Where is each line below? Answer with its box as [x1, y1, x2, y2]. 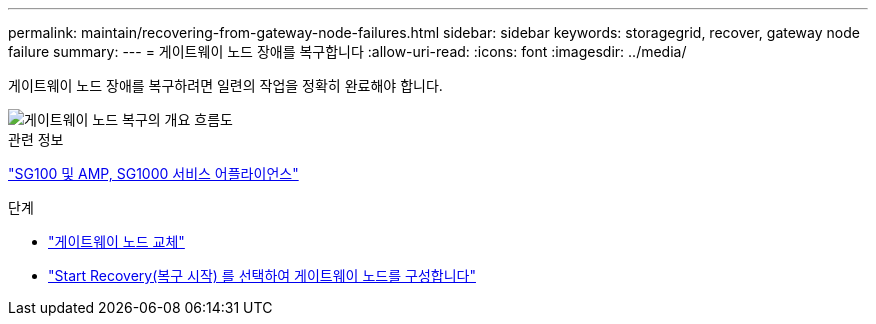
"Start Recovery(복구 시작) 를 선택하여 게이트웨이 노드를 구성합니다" [48, 267, 476, 284]
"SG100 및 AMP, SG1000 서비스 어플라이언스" [8, 165, 299, 182]
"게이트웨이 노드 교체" [48, 233, 185, 250]
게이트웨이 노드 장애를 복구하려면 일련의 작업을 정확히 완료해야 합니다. [8, 77, 443, 94]
